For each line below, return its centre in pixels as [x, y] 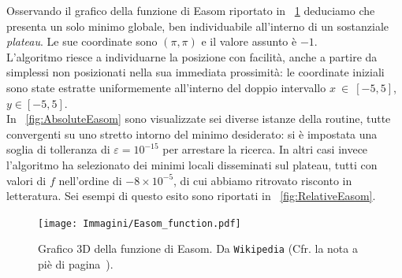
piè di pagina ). [76, 264]
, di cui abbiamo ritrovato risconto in [263, 180]
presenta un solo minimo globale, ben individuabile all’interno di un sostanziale [197, 26]
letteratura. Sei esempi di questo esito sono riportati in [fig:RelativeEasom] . [191, 196]
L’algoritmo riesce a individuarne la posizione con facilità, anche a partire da [192, 56]
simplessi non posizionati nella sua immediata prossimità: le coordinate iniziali [195, 72]
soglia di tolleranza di [58, 149]
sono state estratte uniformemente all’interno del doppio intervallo [166, 87]
